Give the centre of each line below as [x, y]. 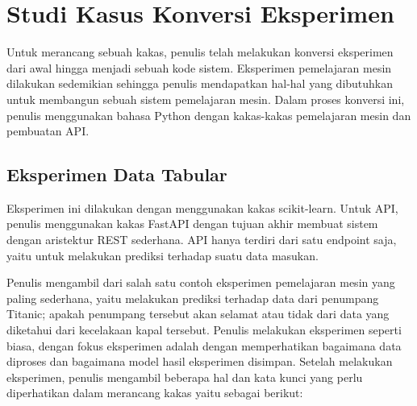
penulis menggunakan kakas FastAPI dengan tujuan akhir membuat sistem [192, 224]
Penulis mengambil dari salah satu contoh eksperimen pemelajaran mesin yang [201, 282]
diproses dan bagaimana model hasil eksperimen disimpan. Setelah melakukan [200, 361]
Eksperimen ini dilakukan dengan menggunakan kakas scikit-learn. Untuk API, [202, 207]
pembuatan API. [48, 131]
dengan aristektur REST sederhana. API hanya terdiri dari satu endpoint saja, [202, 240]
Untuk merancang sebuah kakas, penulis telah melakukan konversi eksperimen [200, 52]
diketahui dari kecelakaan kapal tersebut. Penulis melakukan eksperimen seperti [204, 330]
